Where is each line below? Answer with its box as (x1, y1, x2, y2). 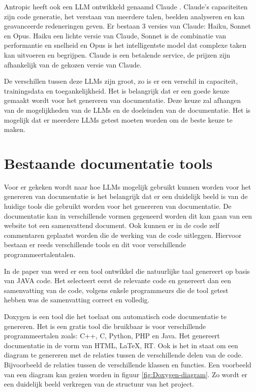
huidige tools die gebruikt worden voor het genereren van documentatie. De (4, 201, 232, 211)
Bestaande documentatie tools (4, 153, 213, 173)
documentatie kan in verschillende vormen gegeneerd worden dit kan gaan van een (4, 210, 252, 221)
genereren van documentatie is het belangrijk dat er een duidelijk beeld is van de (4, 191, 248, 201)
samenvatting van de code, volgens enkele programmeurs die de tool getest (4, 285, 228, 295)
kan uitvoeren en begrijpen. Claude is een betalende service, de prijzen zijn (4, 49, 230, 60)
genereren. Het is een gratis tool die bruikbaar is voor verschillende (4, 321, 206, 331)
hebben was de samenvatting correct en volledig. (4, 294, 150, 305)
